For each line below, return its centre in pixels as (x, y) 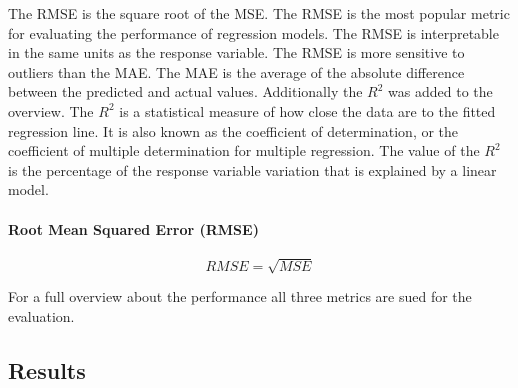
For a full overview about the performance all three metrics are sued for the (240, 296)
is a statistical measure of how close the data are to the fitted (307, 110)
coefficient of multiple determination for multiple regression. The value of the (244, 150)
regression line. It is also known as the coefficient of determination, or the (233, 130)
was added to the (440, 91)
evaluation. (41, 315)
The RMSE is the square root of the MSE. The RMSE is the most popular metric (259, 13)
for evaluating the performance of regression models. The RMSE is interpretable (253, 32)
